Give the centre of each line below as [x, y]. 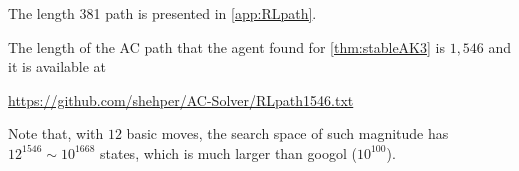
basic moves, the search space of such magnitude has [287, 133]
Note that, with [56, 133]
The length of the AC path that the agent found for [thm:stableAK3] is [226, 46]
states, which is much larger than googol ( [228, 152]
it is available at [57, 66]
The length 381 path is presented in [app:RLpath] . [162, 13]
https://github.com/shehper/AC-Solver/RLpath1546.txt [181, 99]
